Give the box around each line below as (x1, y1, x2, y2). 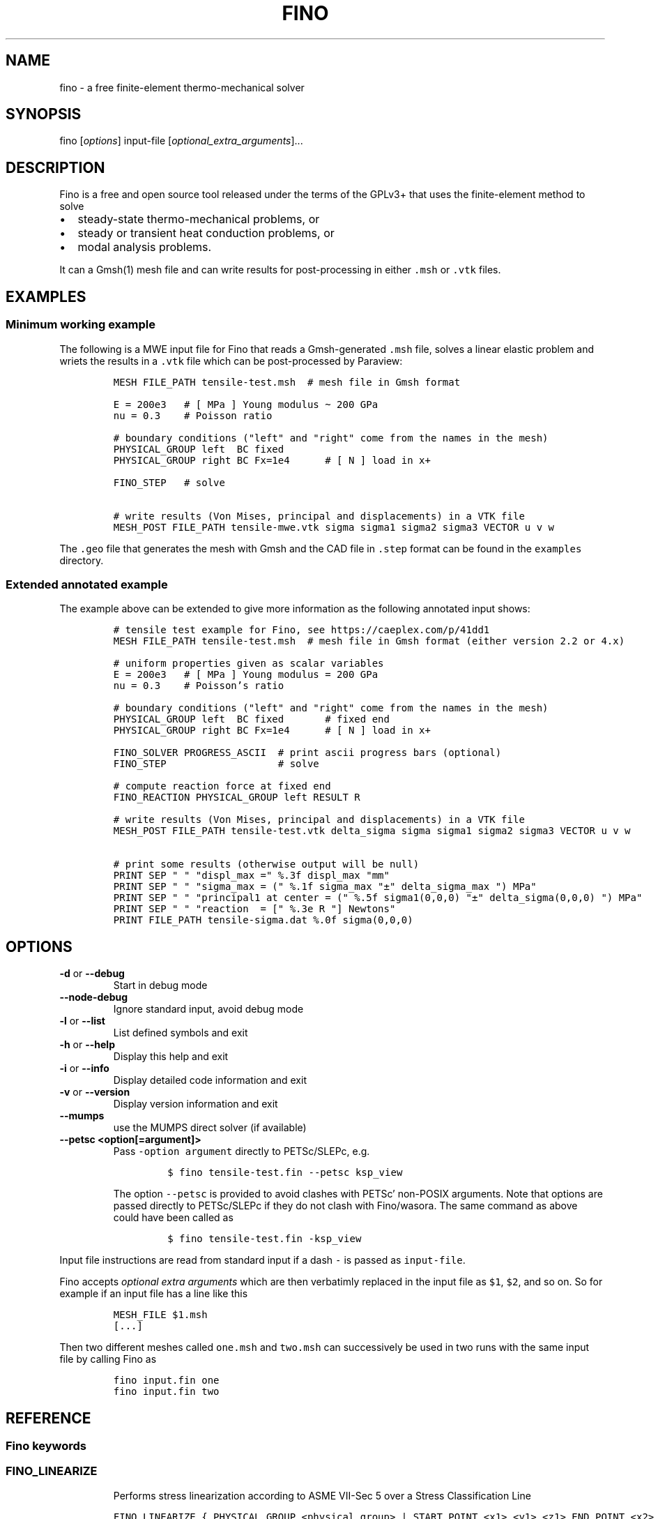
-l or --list (59, 1015, 105, 1027)
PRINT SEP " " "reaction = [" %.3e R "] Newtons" (113, 903, 396, 915)
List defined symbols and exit (113, 1027, 248, 1039)
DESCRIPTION (6, 158, 105, 176)
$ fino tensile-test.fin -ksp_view (167, 1233, 362, 1245)
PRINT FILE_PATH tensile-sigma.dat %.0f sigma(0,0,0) (113, 914, 413, 926)
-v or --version (59, 1086, 130, 1098)
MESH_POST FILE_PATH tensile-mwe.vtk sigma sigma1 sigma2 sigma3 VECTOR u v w (113, 521, 554, 533)
